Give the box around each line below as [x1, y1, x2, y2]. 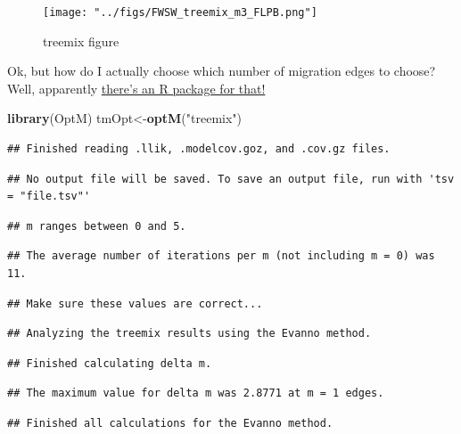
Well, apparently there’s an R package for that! [7, 78, 266, 97]
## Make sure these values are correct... [7, 297, 263, 310]
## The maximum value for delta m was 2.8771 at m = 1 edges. [7, 387, 384, 400]
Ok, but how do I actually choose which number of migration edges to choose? [7, 61, 436, 80]
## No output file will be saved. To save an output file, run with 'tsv [7, 172, 455, 185]
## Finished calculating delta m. [7, 356, 212, 370]
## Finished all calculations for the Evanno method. [7, 416, 333, 430]
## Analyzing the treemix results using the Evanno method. [7, 327, 372, 340]
